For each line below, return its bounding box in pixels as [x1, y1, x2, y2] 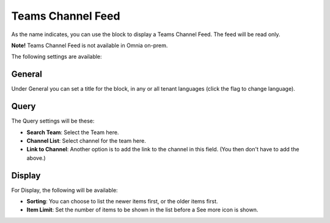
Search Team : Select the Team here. [26, 129, 119, 136]
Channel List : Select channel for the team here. [26, 137, 146, 144]
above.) [26, 154, 46, 162]
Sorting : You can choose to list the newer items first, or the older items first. [26, 198, 218, 205]
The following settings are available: [11, 53, 102, 61]
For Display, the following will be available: [11, 186, 119, 194]
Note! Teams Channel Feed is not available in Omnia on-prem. [11, 42, 168, 49]
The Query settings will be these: [11, 117, 95, 125]
